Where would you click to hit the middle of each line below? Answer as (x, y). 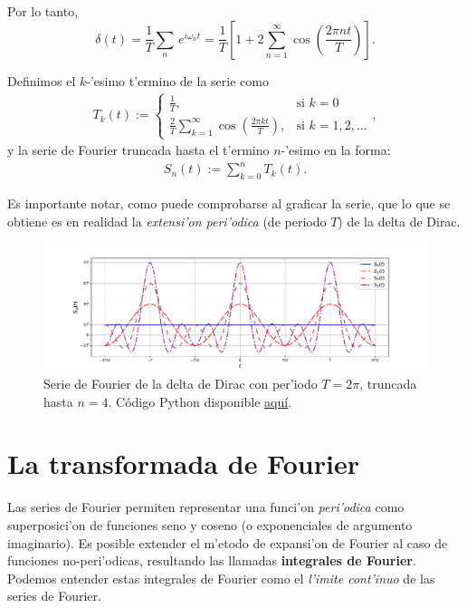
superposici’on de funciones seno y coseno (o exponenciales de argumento (210, 524)
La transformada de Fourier (183, 463)
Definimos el (42, 80)
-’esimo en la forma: (336, 150)
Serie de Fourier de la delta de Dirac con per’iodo (181, 384)
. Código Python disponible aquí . (200, 401)
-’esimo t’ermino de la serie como (177, 80)
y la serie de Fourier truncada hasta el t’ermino (138, 150)
